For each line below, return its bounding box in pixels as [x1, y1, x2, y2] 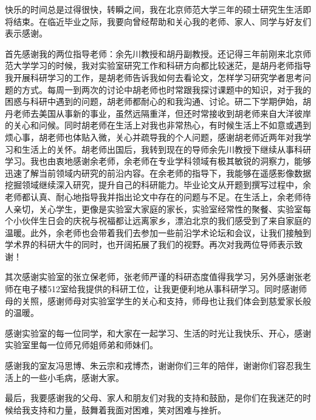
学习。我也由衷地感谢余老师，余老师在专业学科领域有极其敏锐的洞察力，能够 [5, 155, 311, 167]
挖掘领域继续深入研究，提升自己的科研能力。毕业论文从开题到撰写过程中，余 [5, 178, 311, 191]
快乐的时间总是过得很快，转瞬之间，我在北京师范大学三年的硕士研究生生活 [5, 3, 303, 15]
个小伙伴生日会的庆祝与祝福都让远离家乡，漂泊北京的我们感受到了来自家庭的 [5, 214, 311, 227]
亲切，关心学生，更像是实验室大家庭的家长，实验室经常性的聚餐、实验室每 [13, 202, 311, 215]
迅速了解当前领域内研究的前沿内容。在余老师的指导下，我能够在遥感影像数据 [5, 166, 311, 179]
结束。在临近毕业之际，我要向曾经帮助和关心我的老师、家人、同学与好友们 [13, 15, 311, 27]
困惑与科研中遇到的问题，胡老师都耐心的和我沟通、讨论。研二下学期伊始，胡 [5, 95, 311, 108]
